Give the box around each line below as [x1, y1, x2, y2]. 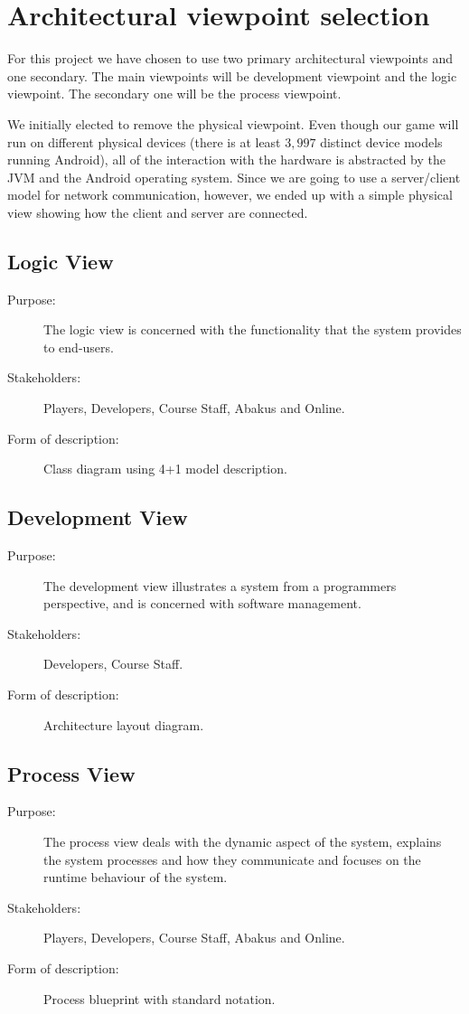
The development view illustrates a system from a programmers [43, 576, 397, 595]
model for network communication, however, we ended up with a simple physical [7, 185, 453, 204]
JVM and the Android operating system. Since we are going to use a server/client [7, 167, 461, 186]
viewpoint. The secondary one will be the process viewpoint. [7, 84, 342, 103]
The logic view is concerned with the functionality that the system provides [43, 320, 462, 339]
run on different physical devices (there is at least [7, 132, 281, 151]
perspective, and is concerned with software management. [43, 594, 361, 613]
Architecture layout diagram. [43, 715, 204, 734]
